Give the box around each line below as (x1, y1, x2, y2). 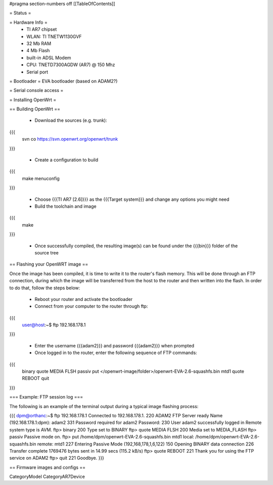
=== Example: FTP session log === (9, 394, 83, 400)
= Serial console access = (9, 87, 64, 94)
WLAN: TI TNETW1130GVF (26, 33, 82, 39)
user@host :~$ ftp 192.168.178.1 (22, 322, 86, 328)
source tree (34, 249, 59, 255)
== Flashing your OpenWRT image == (9, 261, 88, 268)
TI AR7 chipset (26, 26, 57, 32)
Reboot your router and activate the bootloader (34, 296, 133, 302)
